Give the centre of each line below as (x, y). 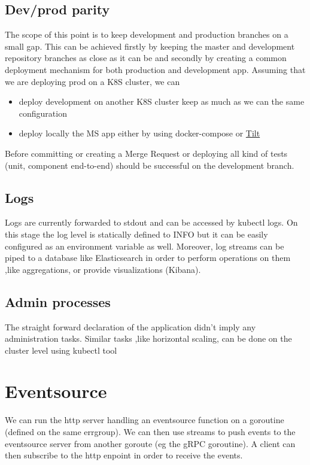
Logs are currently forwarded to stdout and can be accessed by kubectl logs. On (151, 222)
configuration (43, 113)
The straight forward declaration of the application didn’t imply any (130, 326)
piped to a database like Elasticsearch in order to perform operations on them (148, 258)
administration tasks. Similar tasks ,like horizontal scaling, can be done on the (148, 338)
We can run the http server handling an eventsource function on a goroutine (145, 420)
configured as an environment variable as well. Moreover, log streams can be (145, 246)
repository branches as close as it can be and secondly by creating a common (146, 58)
